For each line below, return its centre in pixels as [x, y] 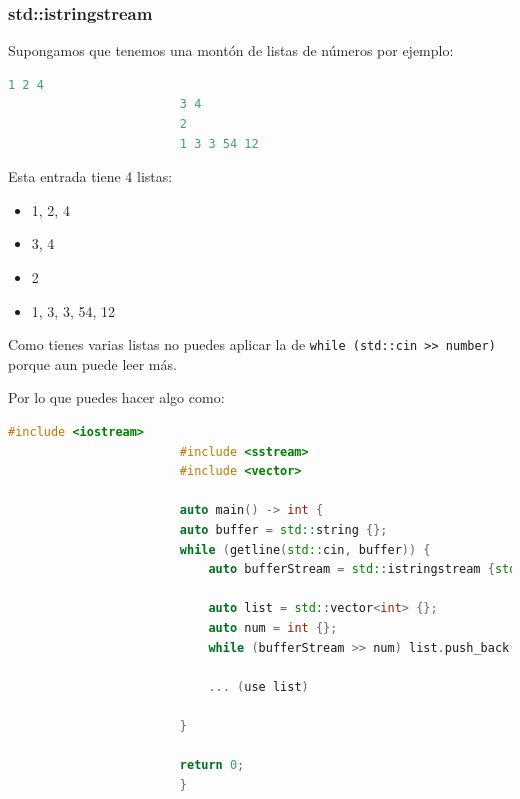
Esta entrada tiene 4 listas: [90, 176]
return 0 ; [212, 765]
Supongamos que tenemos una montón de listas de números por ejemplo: [231, 50]
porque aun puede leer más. [92, 363]
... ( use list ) [258, 686]
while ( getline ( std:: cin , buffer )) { [305, 549]
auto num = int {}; [273, 627]
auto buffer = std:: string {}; [283, 529]
